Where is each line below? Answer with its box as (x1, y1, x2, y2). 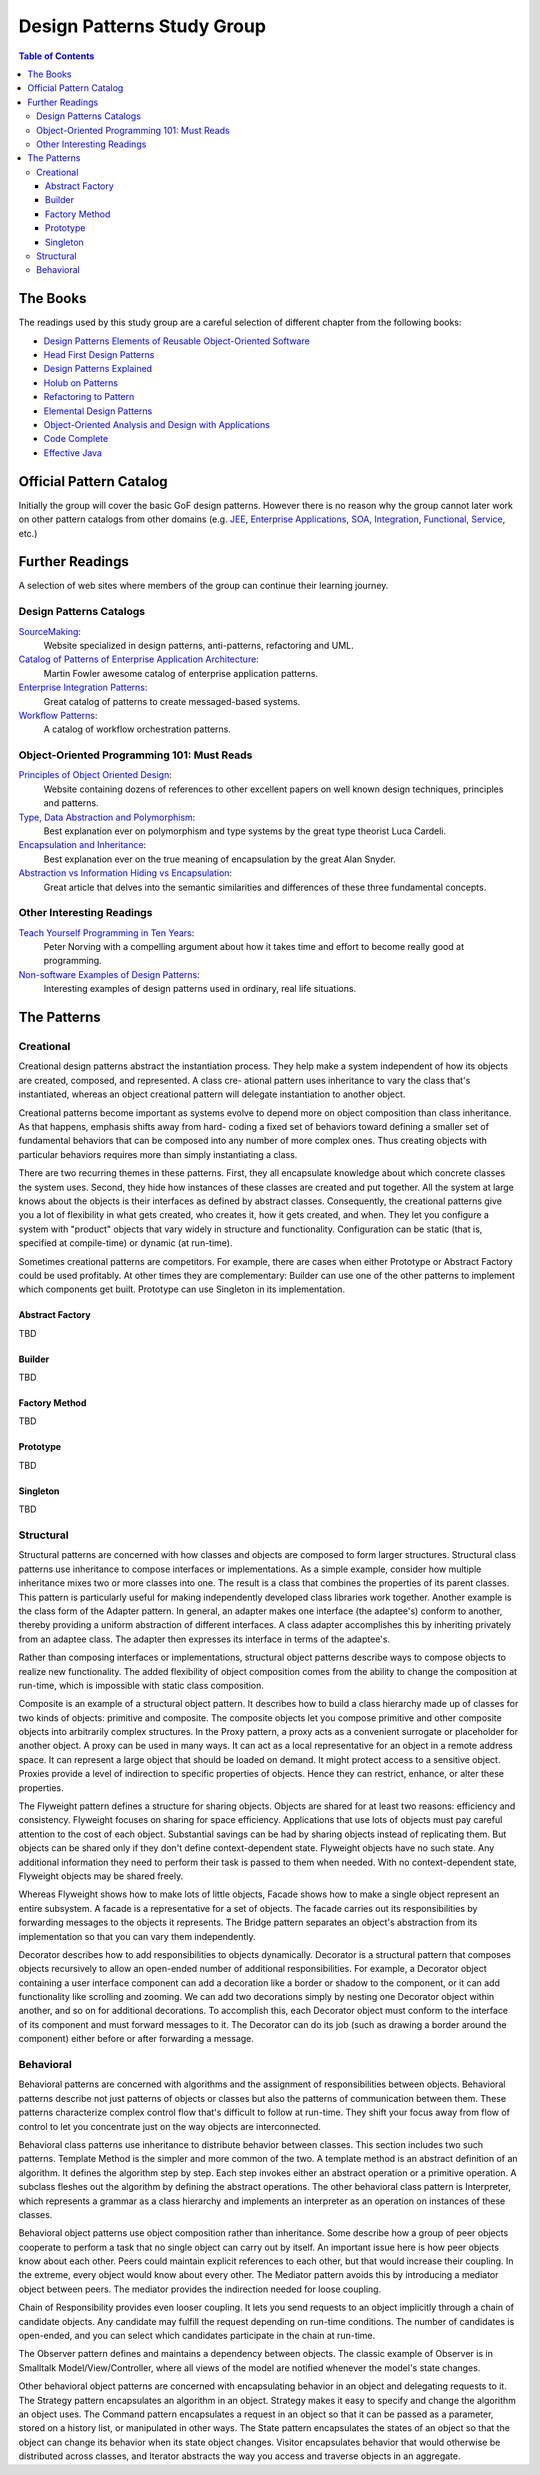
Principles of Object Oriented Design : (18, 769, 172, 781)
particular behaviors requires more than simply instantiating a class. (18, 1148, 298, 1160)
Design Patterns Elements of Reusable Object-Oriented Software (43, 335, 310, 347)
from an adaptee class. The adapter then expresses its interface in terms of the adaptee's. (18, 1633, 390, 1645)
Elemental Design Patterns (43, 405, 153, 417)
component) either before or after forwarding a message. (18, 2033, 255, 2045)
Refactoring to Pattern (43, 391, 135, 403)
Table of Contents (18, 50, 95, 62)
